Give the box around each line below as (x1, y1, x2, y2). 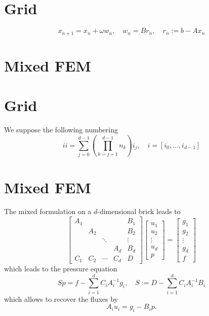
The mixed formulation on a (4, 206, 92, 217)
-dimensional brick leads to (97, 206, 181, 217)
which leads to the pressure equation (4, 263, 117, 274)
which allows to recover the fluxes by (4, 293, 118, 304)
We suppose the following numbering (4, 124, 118, 135)
